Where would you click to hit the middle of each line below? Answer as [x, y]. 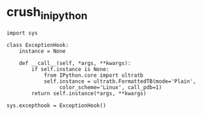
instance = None [43, 51]
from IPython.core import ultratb [93, 75]
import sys [22, 33]
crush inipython [47, 13]
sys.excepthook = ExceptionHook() [57, 105]
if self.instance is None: [70, 69]
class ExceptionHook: [38, 45]
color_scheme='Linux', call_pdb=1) [111, 87]
